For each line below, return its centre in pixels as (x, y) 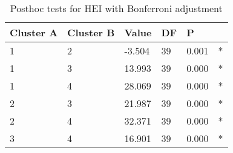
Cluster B (91, 32)
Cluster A (34, 32)
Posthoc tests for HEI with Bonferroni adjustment (116, 8)
